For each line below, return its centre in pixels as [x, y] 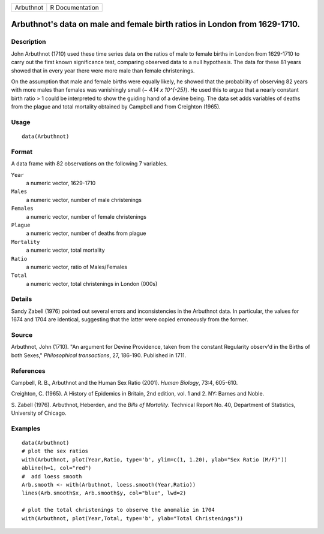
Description [28, 42]
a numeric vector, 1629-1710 [61, 183]
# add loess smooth [52, 476]
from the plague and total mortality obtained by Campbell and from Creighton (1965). [116, 107]
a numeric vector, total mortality [65, 250]
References [28, 370]
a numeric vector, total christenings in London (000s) [92, 283]
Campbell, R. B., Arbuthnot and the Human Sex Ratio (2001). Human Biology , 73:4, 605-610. [124, 382]
